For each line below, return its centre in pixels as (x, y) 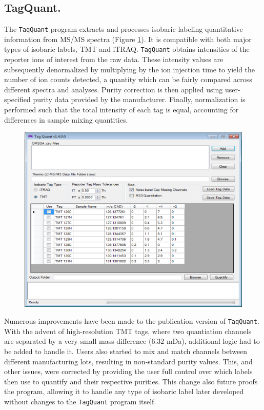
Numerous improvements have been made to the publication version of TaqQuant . (132, 321)
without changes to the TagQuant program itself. (80, 402)
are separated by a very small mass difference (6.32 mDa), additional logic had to (132, 341)
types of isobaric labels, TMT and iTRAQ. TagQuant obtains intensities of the (127, 49)
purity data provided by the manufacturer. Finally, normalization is (139, 99)
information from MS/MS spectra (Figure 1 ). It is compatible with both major (128, 39)
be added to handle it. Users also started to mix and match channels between (126, 351)
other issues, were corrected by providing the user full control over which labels (128, 371)
